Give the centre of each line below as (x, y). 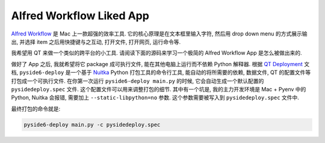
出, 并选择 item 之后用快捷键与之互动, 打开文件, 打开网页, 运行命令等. (96, 41)
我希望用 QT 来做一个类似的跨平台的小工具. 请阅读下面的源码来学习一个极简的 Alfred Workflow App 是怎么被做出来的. (156, 53)
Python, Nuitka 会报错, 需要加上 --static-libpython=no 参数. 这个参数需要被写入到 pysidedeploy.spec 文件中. (155, 98)
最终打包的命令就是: (36, 109)
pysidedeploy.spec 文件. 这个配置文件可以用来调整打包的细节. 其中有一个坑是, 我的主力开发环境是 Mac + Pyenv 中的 (159, 89)
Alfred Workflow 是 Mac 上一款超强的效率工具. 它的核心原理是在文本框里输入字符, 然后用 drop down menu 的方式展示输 (159, 34)
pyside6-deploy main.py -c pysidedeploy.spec (92, 124)
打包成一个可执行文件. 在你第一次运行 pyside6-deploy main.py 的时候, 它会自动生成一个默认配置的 (138, 81)
